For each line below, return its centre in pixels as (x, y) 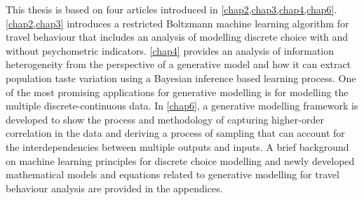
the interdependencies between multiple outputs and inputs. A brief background (177, 146)
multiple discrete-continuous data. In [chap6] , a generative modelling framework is (182, 106)
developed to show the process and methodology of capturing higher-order (165, 119)
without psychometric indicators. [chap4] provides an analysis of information (170, 50)
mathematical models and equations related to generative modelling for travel (173, 174)
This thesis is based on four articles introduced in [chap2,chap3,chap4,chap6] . (171, 9)
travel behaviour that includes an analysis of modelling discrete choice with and (177, 37)
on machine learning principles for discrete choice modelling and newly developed (180, 160)
